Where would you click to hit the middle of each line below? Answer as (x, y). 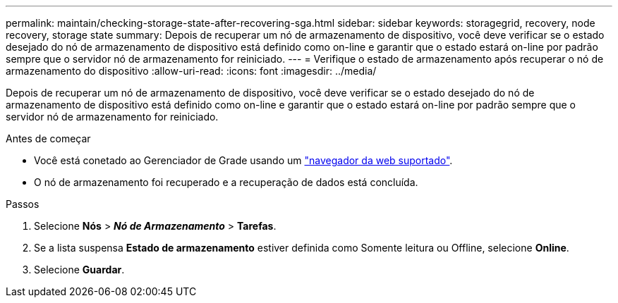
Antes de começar (48, 138)
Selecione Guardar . (79, 270)
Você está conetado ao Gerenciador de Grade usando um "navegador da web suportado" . (243, 160)
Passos (23, 204)
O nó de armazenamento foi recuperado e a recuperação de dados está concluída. (226, 182)
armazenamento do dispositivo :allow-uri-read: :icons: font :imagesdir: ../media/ (191, 71)
